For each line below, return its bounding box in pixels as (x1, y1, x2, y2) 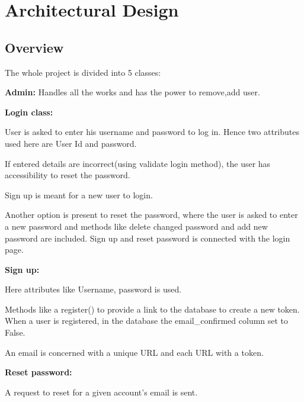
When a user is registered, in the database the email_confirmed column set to (5, 314, 289, 327)
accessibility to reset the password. (5, 169, 130, 181)
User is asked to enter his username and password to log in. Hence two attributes (5, 126, 299, 138)
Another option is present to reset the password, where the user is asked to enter (5, 208, 298, 221)
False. (5, 326, 25, 339)
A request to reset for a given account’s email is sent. (5, 385, 198, 398)
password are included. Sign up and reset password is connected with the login (5, 231, 290, 244)
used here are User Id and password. (5, 137, 137, 149)
